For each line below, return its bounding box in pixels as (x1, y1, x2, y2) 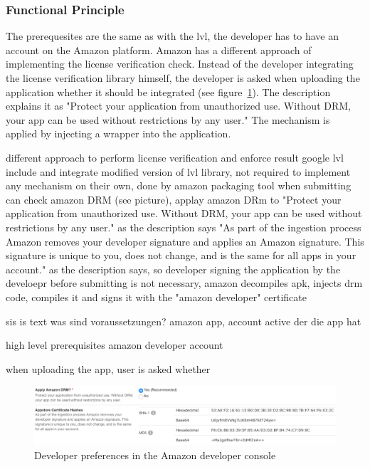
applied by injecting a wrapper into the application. (6, 126, 231, 141)
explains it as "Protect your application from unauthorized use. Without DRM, (6, 98, 351, 113)
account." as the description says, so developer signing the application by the (6, 261, 341, 276)
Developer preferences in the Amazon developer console (34, 447, 276, 462)
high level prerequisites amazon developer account (6, 337, 223, 352)
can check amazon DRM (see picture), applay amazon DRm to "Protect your (6, 191, 342, 206)
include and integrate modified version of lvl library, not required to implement (6, 164, 351, 179)
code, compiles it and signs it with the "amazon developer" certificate (6, 289, 307, 304)
